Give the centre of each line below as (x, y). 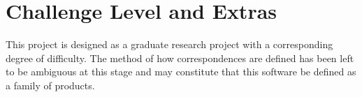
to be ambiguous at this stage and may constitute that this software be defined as (181, 72)
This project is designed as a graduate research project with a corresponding (169, 44)
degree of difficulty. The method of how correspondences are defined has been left (180, 58)
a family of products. (50, 85)
